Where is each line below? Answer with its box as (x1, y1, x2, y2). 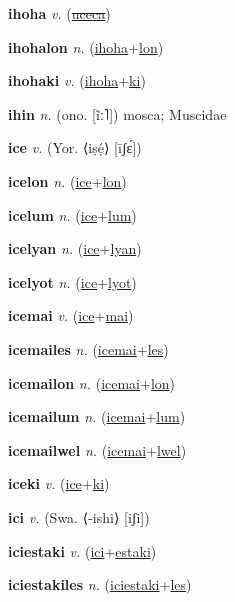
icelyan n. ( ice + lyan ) (8, 238, 142, 259)
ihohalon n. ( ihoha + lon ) (8, 36, 164, 57)
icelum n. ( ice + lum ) (8, 204, 137, 225)
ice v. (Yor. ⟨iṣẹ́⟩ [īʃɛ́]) (8, 137, 142, 158)
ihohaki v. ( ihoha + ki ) (8, 70, 146, 91)
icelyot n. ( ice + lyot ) (8, 271, 137, 292)
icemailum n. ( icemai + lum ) (8, 406, 186, 427)
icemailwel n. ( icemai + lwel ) (8, 439, 187, 460)
